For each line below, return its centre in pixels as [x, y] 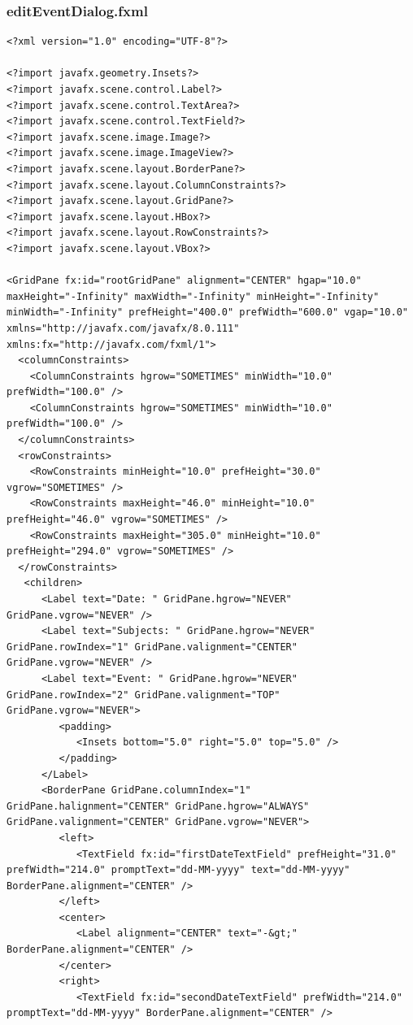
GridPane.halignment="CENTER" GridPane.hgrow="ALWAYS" [158, 806]
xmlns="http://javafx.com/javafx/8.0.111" [123, 328]
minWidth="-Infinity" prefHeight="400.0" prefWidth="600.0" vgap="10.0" [207, 313]
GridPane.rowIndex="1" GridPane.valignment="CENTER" [152, 647]
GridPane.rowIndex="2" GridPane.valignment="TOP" [143, 695]
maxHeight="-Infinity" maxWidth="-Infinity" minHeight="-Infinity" [193, 296]
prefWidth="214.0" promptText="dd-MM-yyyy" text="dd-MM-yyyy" [178, 870]
